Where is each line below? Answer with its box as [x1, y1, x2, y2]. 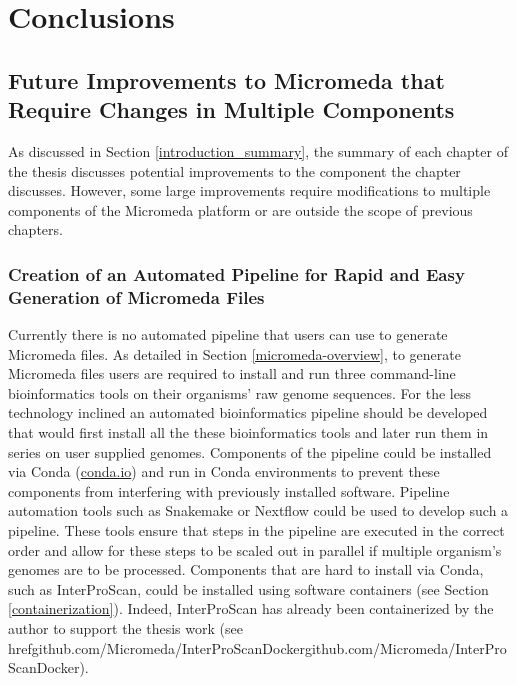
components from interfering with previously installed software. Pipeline [8, 480, 450, 501]
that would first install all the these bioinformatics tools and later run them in [8, 422, 489, 443]
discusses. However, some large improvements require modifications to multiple [8, 180, 491, 201]
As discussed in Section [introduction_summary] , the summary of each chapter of [8, 140, 508, 161]
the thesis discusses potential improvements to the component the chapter [8, 160, 461, 181]
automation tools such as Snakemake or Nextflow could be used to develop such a [8, 500, 509, 521]
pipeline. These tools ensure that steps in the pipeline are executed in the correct [8, 520, 505, 541]
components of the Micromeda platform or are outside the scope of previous [8, 199, 473, 220]
